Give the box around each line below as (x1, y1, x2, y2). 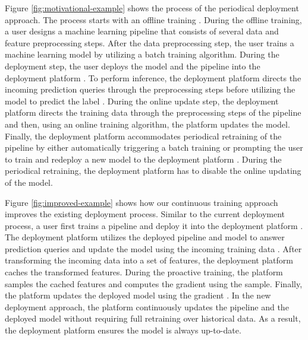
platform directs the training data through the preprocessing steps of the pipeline (5, 106, 301, 119)
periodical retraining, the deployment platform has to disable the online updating (5, 164, 301, 177)
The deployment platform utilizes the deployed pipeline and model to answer (5, 231, 285, 243)
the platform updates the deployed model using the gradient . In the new (5, 289, 271, 301)
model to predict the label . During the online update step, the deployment (5, 94, 279, 107)
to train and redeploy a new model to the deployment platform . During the (5, 152, 282, 165)
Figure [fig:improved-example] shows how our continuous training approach (5, 196, 278, 208)
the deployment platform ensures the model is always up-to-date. (5, 324, 241, 336)
